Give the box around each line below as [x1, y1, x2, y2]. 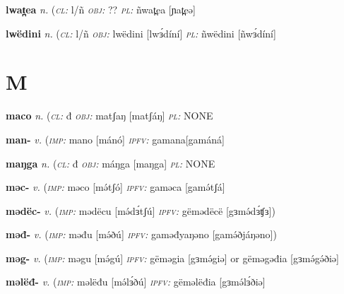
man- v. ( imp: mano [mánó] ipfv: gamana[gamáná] [6, 131, 225, 146]
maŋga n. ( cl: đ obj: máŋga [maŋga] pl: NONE [6, 155, 215, 170]
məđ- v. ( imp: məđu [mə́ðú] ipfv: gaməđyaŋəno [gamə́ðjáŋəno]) [6, 227, 277, 242]
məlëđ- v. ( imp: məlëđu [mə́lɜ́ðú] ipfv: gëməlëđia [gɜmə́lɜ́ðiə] [6, 274, 266, 289]
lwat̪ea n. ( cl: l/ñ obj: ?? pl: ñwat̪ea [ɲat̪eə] [6, 2, 196, 16]
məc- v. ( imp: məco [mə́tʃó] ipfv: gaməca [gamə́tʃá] [6, 180, 225, 194]
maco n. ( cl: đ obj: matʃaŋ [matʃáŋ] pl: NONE [6, 108, 213, 123]
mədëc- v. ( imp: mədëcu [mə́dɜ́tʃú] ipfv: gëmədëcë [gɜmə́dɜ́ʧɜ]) [6, 203, 275, 218]
